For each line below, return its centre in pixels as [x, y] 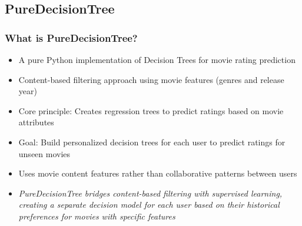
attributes [36, 122]
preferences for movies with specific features [97, 216]
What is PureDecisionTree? [71, 37]
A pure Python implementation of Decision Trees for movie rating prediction [157, 59]
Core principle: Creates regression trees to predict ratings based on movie [151, 110]
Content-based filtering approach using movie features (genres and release [151, 79]
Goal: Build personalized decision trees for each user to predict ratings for [152, 142]
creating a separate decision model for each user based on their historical [149, 205]
